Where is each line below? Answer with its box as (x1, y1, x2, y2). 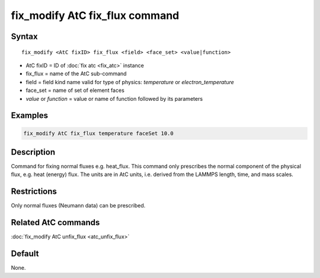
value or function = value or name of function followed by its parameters (25, 95, 203, 102)
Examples (11, 110, 49, 121)
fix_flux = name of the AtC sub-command (25, 70, 127, 77)
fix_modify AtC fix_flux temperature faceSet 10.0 (23, 130, 174, 136)
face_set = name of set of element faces (25, 87, 124, 94)
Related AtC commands (11, 218, 100, 228)
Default (11, 249, 39, 259)
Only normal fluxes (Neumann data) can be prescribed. (11, 202, 146, 209)
